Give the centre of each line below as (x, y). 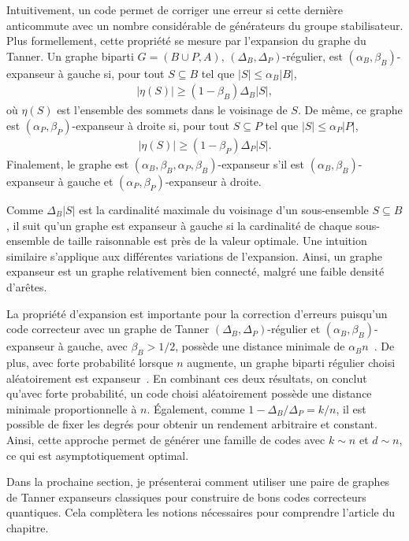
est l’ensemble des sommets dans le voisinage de (172, 110)
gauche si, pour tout (116, 73)
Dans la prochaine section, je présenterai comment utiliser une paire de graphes (198, 482)
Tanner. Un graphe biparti (70, 56)
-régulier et (294, 329)
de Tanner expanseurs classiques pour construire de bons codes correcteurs (186, 497)
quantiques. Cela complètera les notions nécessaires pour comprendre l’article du (201, 512)
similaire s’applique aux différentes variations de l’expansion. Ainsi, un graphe (195, 256)
